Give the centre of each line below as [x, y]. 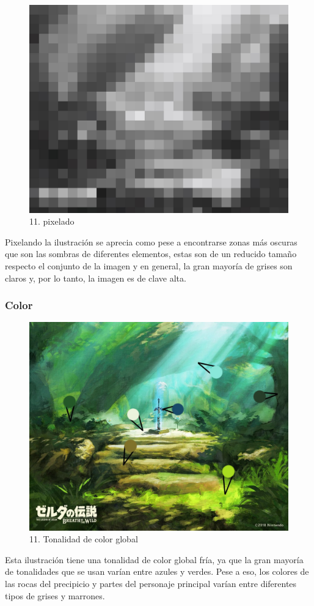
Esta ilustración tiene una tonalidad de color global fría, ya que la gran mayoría [154, 559]
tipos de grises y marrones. [55, 595]
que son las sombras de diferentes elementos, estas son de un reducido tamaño [151, 254]
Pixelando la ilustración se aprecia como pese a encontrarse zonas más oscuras [151, 241]
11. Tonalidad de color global [84, 539]
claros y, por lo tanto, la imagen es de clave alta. [96, 278]
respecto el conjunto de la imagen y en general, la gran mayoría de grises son [149, 265]
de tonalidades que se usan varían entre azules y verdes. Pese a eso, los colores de [157, 571]
